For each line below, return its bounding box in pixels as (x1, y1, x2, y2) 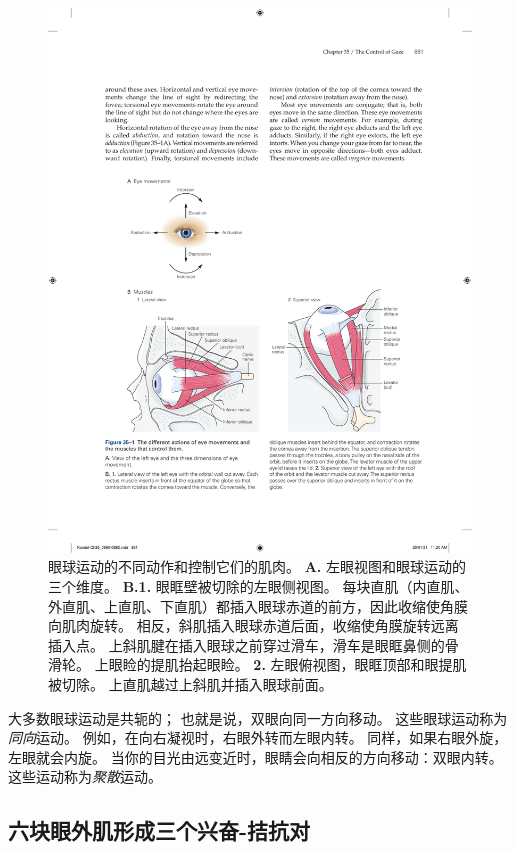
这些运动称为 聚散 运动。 (8, 766, 162, 787)
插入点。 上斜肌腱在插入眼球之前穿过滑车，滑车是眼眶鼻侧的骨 (48, 634, 459, 655)
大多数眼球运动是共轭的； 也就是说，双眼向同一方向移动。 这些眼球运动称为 (8, 707, 508, 728)
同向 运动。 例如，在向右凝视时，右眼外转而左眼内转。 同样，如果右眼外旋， (8, 727, 508, 748)
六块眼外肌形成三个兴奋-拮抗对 (8, 815, 311, 846)
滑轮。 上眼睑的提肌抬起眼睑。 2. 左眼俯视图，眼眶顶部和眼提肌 (48, 654, 467, 675)
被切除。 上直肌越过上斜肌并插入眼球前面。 (48, 673, 333, 694)
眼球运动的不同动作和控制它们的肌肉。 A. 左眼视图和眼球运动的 (48, 556, 466, 577)
